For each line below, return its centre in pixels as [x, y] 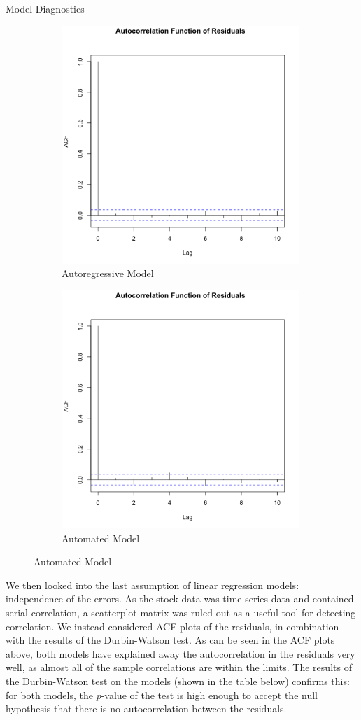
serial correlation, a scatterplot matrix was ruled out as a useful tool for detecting [181, 613]
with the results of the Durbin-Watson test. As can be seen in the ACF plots [170, 640]
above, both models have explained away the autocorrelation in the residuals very [180, 653]
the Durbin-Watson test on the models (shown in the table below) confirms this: [178, 681]
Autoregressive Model [108, 273]
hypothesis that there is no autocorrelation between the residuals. [146, 708]
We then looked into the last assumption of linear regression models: [153, 585]
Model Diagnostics [45, 8]
